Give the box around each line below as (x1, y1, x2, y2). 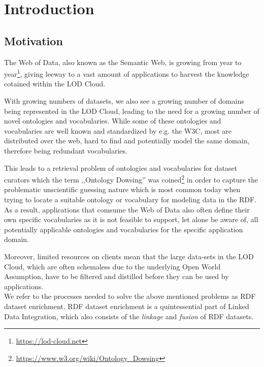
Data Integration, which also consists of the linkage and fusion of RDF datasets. (4, 311, 254, 321)
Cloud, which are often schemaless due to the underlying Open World (4, 261, 221, 271)
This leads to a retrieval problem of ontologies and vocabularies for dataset (4, 162, 238, 173)
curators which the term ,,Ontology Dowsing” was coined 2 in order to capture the (4, 173, 258, 185)
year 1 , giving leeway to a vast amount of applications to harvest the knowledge (4, 67, 249, 79)
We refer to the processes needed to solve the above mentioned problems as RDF (4, 291, 256, 301)
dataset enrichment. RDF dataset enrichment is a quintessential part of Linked (4, 300, 249, 311)
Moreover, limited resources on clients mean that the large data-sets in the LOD (4, 251, 254, 261)
